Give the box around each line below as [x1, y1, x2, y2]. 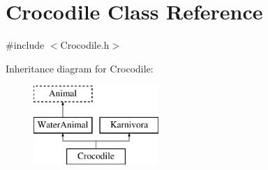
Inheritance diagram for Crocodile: [6, 61, 154, 75]
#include [6, 38, 45, 52]
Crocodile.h [60, 38, 110, 52]
